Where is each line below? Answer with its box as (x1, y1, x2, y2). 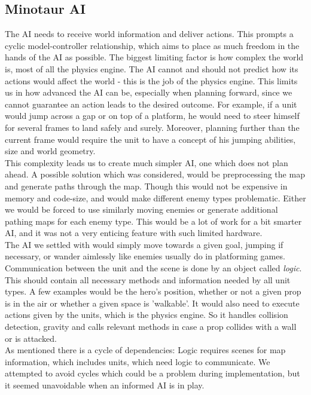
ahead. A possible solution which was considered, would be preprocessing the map (5, 168, 305, 180)
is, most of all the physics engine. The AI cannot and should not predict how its (5, 62, 298, 75)
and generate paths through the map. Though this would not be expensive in (5, 179, 288, 192)
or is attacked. (5, 332, 57, 344)
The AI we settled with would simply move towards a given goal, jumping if (5, 238, 283, 250)
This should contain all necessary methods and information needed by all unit (5, 273, 291, 286)
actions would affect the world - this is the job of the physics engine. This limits (5, 74, 298, 87)
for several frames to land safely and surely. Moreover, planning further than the (5, 121, 300, 133)
